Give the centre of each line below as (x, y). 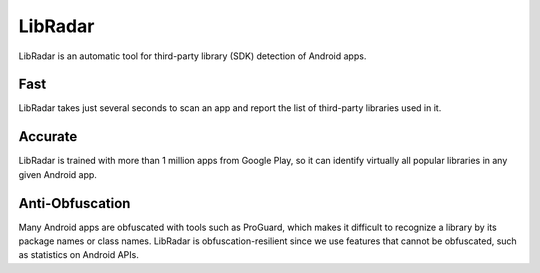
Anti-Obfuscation (74, 203)
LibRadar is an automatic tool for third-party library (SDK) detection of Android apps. (192, 56)
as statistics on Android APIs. (78, 255)
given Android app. (57, 174)
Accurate (48, 136)
